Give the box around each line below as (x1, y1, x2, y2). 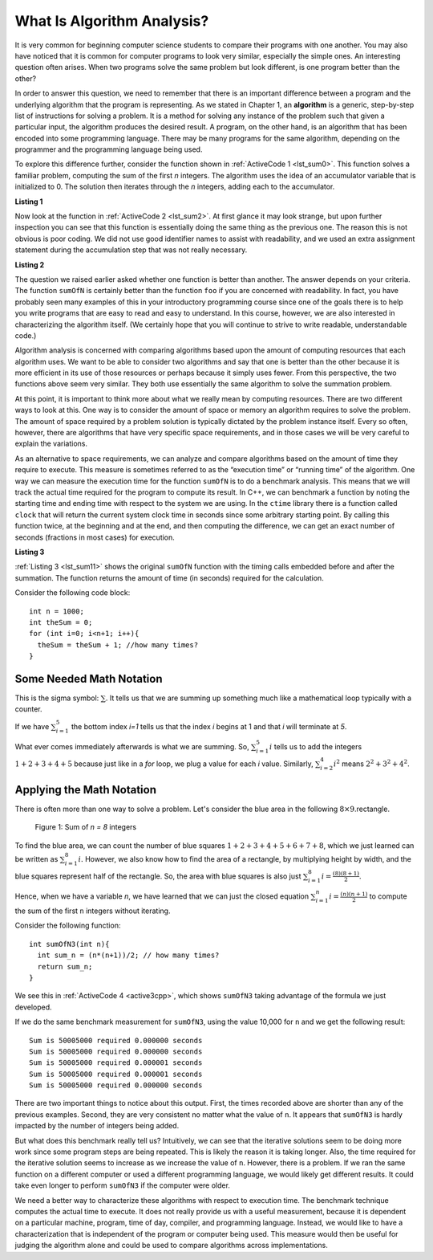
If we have (14, 721, 50, 731)
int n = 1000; (29, 606, 84, 616)
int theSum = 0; (29, 618, 93, 626)
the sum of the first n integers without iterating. (14, 906, 171, 915)
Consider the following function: (14, 920, 121, 931)
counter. (14, 704, 42, 714)
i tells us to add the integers (269, 742, 362, 752)
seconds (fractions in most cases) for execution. (14, 532, 176, 542)
